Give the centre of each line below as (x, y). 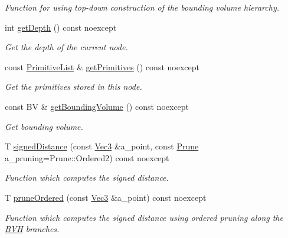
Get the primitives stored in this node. (73, 87)
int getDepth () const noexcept (61, 27)
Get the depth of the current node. (66, 47)
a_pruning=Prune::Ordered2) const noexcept (87, 157)
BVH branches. (32, 229)
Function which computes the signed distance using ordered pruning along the (144, 217)
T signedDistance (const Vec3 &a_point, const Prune (102, 146)
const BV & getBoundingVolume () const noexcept (97, 106)
